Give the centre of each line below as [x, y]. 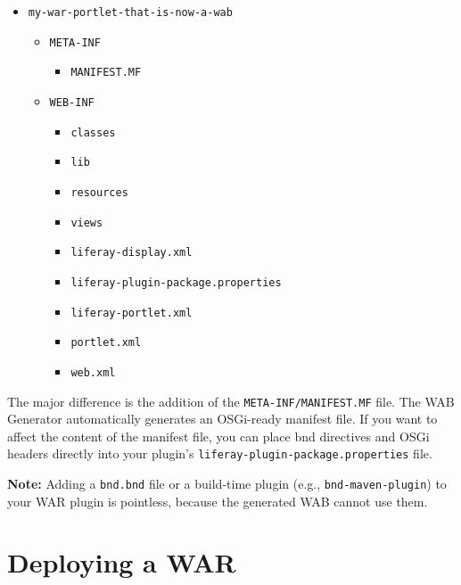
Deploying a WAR [122, 562]
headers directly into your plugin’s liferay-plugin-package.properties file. [220, 453]
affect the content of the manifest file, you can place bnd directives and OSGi [218, 436]
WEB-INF [72, 102]
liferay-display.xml [132, 253]
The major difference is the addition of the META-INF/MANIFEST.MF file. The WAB [231, 401]
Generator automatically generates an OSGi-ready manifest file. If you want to [222, 419]
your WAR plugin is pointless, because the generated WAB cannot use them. [218, 501]
